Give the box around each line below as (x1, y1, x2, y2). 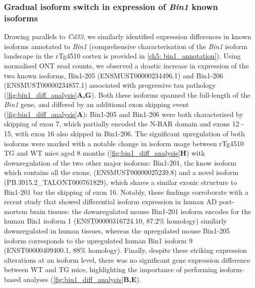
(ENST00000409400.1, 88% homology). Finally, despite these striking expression (4, 245, 247, 255)
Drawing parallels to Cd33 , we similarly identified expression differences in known (4, 31, 252, 42)
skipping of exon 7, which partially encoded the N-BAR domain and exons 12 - (4, 118, 244, 129)
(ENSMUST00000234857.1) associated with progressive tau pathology (4, 80, 216, 90)
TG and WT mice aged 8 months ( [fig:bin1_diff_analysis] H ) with (4, 148, 205, 158)
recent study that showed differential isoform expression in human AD (4, 196, 217, 207)
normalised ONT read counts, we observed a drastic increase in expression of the (4, 60, 249, 70)
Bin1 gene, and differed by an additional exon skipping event (4, 99, 189, 110)
